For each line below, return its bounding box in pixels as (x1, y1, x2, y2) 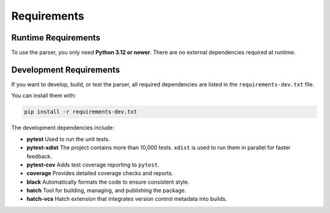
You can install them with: (11, 92, 76, 99)
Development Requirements (11, 64, 120, 75)
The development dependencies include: (11, 124, 114, 132)
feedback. (26, 152, 52, 160)
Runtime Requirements (11, 32, 101, 43)
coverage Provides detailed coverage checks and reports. (26, 170, 174, 177)
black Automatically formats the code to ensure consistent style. (26, 178, 189, 185)
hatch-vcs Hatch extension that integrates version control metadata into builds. (26, 195, 227, 203)
